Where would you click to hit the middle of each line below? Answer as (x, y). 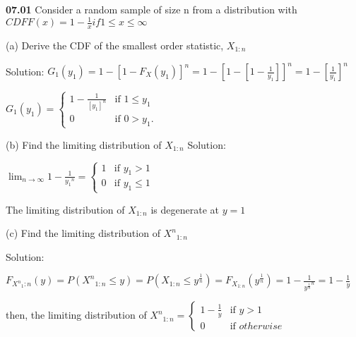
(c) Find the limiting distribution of (83, 233)
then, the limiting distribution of (76, 315)
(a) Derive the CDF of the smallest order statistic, (115, 45)
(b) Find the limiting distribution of (84, 144)
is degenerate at (185, 209)
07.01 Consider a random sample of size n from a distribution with (152, 9)
